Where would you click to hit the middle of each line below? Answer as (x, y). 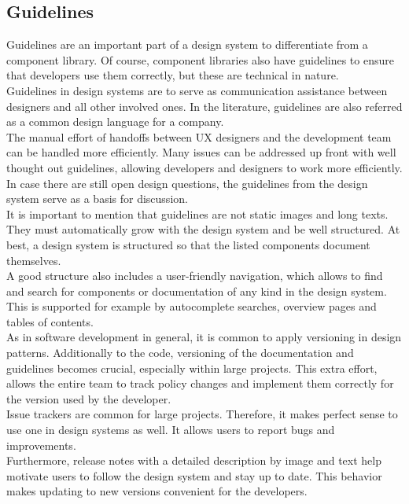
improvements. (41, 445)
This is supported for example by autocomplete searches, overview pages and (192, 306)
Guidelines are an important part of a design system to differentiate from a (187, 44)
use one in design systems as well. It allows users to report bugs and (171, 430)
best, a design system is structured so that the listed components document (188, 244)
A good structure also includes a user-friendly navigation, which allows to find (195, 276)
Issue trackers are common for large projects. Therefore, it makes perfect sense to (202, 414)
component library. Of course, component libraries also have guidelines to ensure (200, 59)
